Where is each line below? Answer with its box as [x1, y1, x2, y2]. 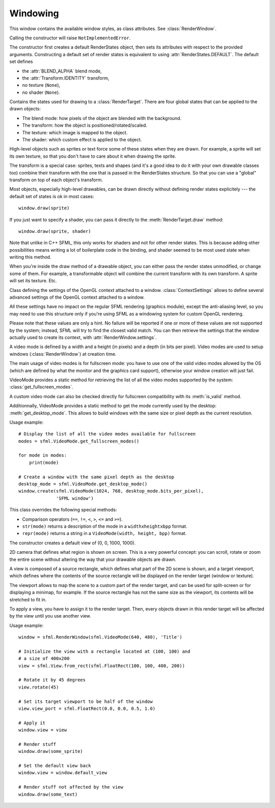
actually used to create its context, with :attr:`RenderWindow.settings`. [9, 334, 157, 340]
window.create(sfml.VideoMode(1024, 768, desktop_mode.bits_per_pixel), [18, 488, 204, 494]
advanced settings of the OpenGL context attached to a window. [9, 294, 145, 301]
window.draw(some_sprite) [18, 748, 84, 754]
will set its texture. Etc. [9, 278, 57, 284]
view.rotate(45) [18, 684, 59, 690]
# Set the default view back [18, 763, 91, 769]
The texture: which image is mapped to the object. [22, 129, 128, 135]
